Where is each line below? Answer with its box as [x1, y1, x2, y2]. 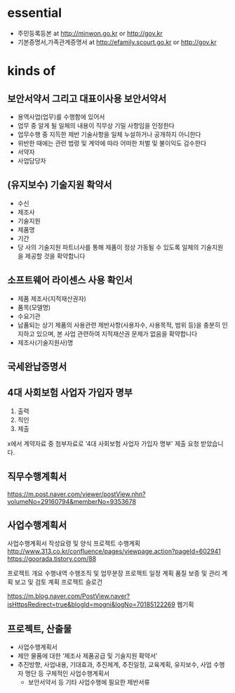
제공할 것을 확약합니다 [25, 252, 86, 260]
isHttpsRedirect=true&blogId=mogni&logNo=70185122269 [7, 600, 175, 609]
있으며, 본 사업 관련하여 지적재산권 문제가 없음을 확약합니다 [36, 329, 198, 338]
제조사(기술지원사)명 [17, 338, 74, 346]
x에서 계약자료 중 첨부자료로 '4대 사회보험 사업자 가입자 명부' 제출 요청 [7, 439, 200, 448]
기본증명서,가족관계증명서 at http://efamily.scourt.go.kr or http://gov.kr [17, 37, 217, 46]
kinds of [7, 63, 56, 79]
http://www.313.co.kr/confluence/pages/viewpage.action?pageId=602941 [7, 547, 221, 556]
